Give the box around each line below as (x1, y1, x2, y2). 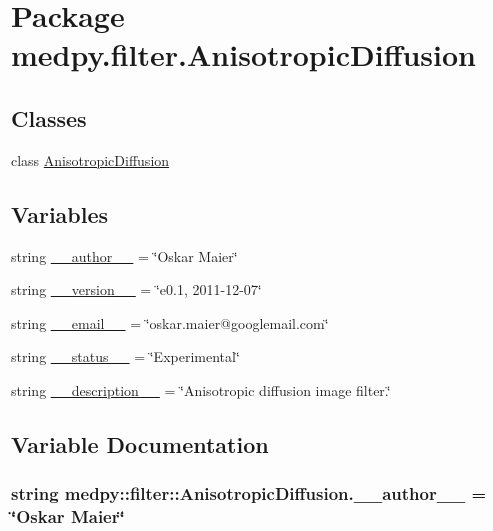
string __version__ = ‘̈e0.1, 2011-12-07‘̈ (11, 279, 262, 300)
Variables (11, 198, 109, 229)
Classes (11, 102, 87, 133)
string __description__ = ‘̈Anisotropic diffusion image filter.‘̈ (11, 379, 391, 400)
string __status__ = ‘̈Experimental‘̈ (11, 346, 240, 367)
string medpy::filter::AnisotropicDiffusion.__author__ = (11, 481, 487, 506)
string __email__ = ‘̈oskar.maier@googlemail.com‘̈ (11, 312, 329, 333)
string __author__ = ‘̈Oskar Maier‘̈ (11, 245, 238, 266)
